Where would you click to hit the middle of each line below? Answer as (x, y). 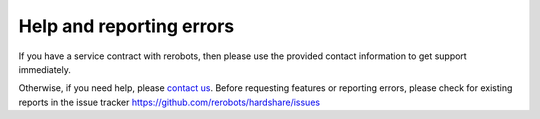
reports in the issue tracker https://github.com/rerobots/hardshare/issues (169, 102)
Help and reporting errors (126, 26)
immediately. (45, 69)
